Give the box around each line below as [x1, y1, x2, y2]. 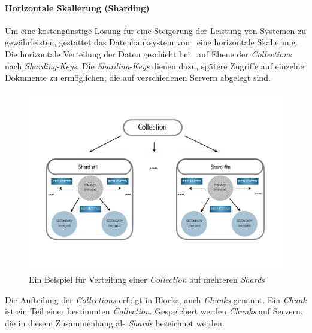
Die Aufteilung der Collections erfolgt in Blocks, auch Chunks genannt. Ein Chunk [5, 293, 307, 305]
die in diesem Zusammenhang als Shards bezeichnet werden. [5, 316, 225, 329]
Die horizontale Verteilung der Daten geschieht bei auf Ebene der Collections [5, 47, 292, 60]
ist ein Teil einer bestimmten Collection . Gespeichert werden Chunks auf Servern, [5, 305, 303, 317]
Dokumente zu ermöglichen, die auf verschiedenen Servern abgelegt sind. [5, 71, 271, 84]
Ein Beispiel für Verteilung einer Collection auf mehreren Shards [29, 273, 265, 286]
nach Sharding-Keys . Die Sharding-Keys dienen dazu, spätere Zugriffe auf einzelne [5, 59, 304, 72]
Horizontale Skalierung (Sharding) [5, 1, 150, 14]
